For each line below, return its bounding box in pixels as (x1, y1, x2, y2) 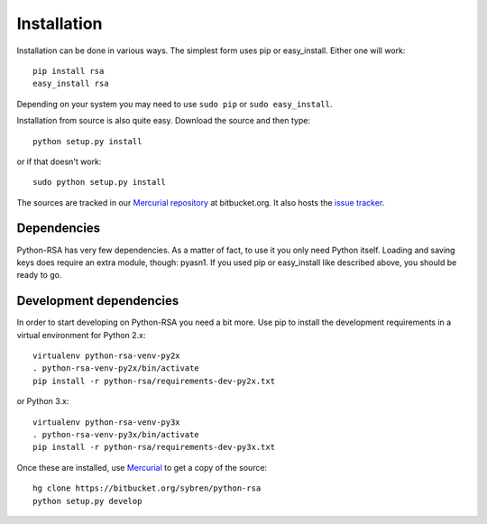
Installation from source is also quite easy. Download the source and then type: (16, 115, 311, 126)
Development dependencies (16, 293, 179, 308)
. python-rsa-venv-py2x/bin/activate (32, 363, 200, 373)
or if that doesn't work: (16, 156, 102, 167)
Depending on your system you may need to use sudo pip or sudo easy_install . (16, 98, 333, 109)
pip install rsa (32, 66, 105, 76)
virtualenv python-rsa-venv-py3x (32, 417, 180, 427)
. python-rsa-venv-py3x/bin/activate (32, 429, 200, 439)
